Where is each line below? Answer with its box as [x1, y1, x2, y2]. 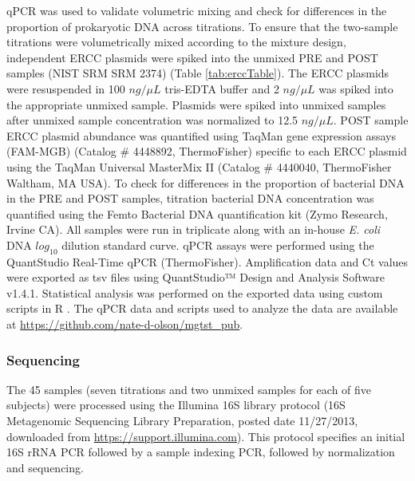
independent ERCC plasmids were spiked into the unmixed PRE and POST [6, 49, 378, 65]
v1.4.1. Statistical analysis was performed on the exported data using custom [6, 284, 383, 301]
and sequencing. [6, 459, 84, 475]
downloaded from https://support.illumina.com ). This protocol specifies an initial [6, 428, 405, 444]
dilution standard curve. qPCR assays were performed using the [61, 236, 374, 253]
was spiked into [318, 80, 393, 97]
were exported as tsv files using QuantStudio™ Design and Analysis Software [6, 269, 385, 286]
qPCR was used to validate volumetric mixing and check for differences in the [6, 2, 387, 18]
